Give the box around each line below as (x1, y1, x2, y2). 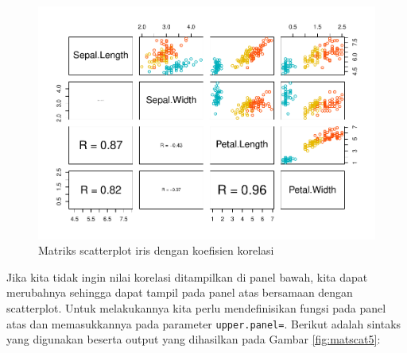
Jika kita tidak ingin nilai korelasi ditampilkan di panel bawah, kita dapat (6, 268, 368, 285)
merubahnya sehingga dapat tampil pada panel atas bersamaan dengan (6, 284, 353, 301)
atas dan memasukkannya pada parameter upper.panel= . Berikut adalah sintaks (6, 315, 401, 332)
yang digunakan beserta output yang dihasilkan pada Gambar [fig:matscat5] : (6, 331, 381, 347)
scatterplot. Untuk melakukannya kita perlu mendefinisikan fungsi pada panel (6, 299, 386, 316)
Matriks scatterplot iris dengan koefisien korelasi (38, 242, 274, 259)
